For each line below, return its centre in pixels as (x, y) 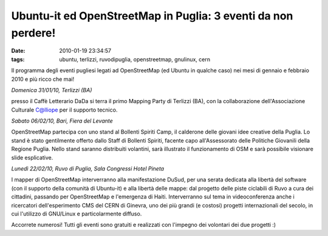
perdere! (33, 33)
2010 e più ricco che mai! (43, 79)
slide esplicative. (32, 157)
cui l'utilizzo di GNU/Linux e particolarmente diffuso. (77, 214)
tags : (18, 59)
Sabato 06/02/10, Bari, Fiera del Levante (62, 121)
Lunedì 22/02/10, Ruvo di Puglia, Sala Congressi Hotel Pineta (87, 169)
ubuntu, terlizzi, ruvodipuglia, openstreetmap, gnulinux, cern (135, 59)
